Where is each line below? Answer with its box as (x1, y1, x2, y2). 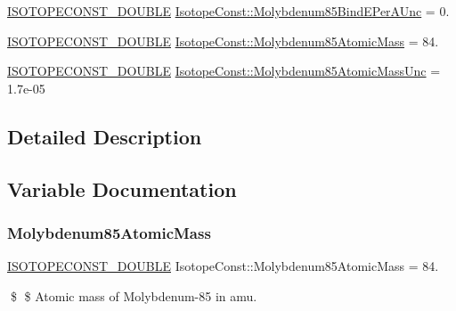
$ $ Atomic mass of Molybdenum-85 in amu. (10, 286, 257, 305)
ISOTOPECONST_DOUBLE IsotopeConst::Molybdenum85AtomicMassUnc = (7, 61, 441, 80)
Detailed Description (7, 122, 202, 150)
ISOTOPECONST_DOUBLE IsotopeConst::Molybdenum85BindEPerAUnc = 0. (7, 2, 450, 20)
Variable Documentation (7, 175, 237, 202)
